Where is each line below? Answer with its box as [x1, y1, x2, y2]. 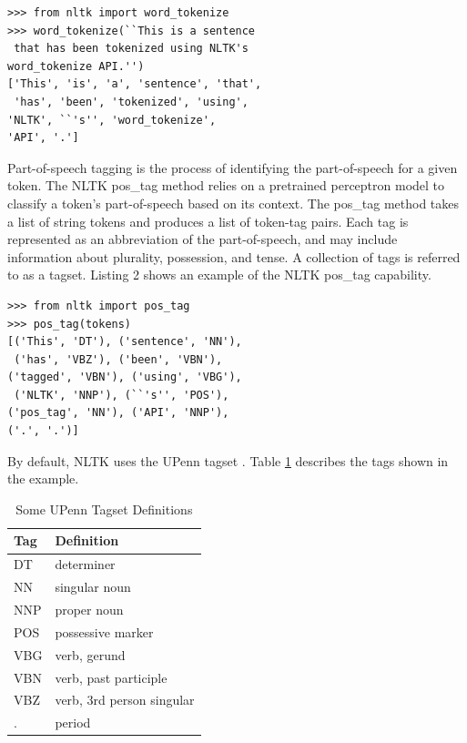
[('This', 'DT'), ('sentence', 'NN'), [7, 335, 242, 349]
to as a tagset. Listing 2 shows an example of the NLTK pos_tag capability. [7, 265, 431, 284]
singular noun [55, 577, 131, 596]
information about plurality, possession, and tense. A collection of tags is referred [7, 247, 461, 266]
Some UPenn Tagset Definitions [15, 499, 193, 518]
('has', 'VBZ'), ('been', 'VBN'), [14, 352, 223, 366]
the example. [7, 469, 79, 488]
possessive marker [55, 622, 154, 641]
